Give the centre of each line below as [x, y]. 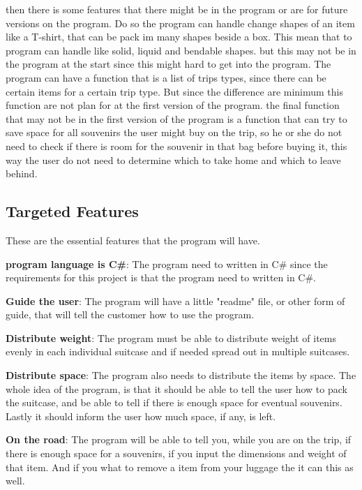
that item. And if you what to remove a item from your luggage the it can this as [180, 467]
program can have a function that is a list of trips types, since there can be [166, 77]
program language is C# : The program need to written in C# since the [167, 263]
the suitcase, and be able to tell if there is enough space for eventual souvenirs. [174, 402]
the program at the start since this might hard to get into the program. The [168, 64]
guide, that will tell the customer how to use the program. [130, 314]
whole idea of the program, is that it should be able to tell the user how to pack [176, 388]
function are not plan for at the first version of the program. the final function [173, 105]
